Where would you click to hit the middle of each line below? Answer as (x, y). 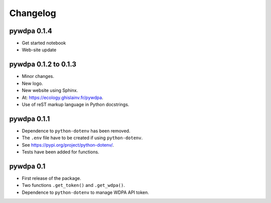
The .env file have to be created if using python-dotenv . (82, 138)
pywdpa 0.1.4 (31, 31)
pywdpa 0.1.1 (30, 119)
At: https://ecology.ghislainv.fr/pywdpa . (62, 97)
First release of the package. (51, 178)
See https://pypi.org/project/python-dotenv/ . (68, 145)
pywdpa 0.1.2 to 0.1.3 (43, 65)
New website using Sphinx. (50, 90)
